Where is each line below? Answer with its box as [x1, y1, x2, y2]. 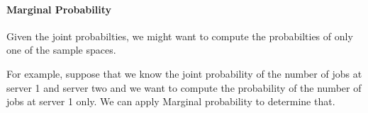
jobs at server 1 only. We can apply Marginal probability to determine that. [6, 94, 335, 109]
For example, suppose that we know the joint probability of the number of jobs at [6, 66, 362, 81]
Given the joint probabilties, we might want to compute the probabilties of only [6, 28, 353, 43]
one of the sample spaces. [6, 42, 116, 57]
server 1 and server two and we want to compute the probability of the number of [6, 80, 362, 95]
